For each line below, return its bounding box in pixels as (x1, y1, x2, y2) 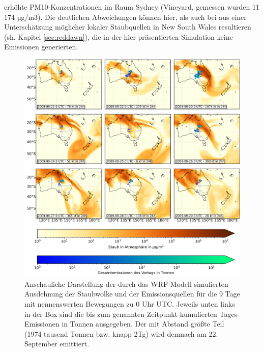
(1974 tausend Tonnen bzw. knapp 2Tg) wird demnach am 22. (24, 328, 218, 339)
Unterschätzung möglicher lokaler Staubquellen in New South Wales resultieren (4, 21, 251, 32)
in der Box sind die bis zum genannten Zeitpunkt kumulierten (24, 308, 217, 319)
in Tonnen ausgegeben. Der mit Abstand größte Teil (62, 318, 224, 329)
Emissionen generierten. (4, 41, 78, 52)
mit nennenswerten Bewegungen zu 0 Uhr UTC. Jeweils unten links (24, 299, 235, 309)
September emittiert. (24, 338, 89, 349)
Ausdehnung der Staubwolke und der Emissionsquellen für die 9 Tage (24, 288, 240, 299)
